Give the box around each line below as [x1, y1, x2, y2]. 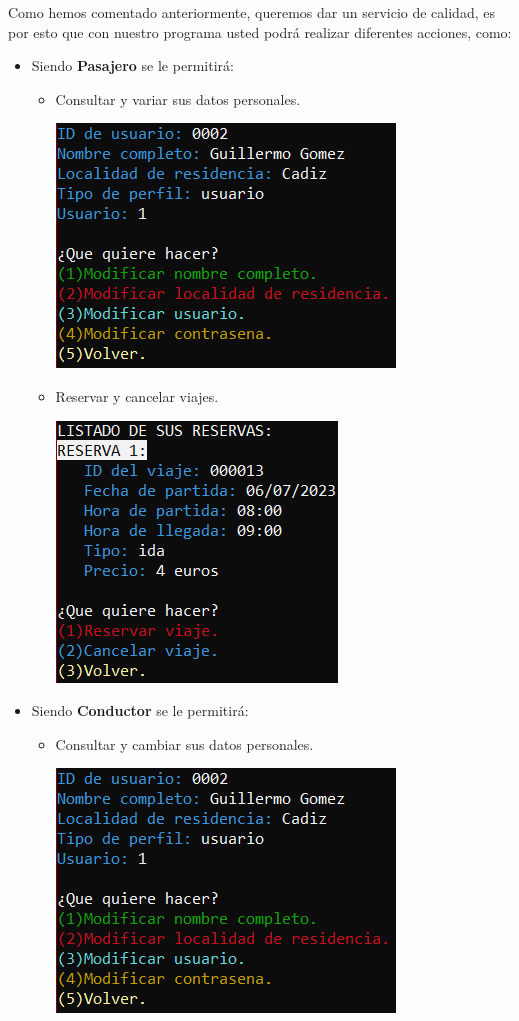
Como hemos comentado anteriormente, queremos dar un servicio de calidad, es [8, 2, 495, 22]
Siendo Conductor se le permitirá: [31, 700, 249, 721]
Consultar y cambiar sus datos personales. [55, 733, 314, 754]
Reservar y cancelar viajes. [55, 385, 219, 406]
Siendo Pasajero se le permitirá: [31, 55, 234, 76]
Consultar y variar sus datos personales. [55, 88, 301, 109]
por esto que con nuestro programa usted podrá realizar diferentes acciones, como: [8, 21, 512, 42]
